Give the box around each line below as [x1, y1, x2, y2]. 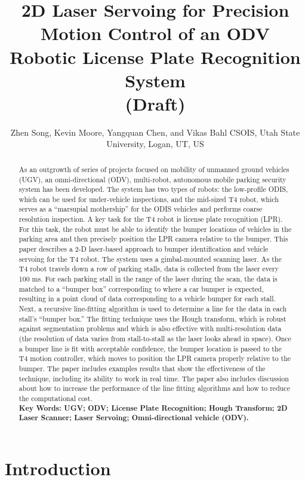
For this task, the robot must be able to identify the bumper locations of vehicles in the [19, 224, 292, 234]
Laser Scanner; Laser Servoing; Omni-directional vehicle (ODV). [19, 412, 249, 423]
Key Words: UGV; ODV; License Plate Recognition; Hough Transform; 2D [19, 402, 288, 413]
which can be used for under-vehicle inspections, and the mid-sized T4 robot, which [19, 194, 279, 204]
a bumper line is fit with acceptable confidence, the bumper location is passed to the [19, 343, 282, 353]
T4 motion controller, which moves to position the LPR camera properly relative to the [19, 353, 291, 363]
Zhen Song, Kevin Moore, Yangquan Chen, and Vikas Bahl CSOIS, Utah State [10, 126, 300, 138]
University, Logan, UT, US [106, 137, 204, 150]
